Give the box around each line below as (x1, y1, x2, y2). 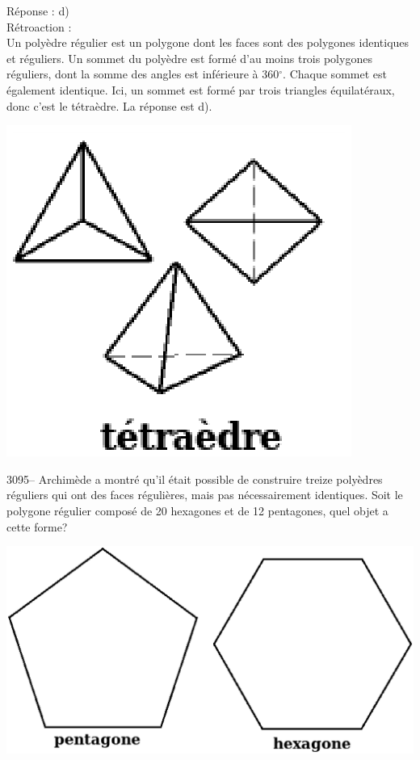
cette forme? (6, 518, 68, 535)
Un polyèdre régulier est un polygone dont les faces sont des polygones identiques (6, 34, 409, 51)
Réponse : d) (6, 2, 69, 19)
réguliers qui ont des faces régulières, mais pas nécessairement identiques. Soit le (6, 486, 403, 503)
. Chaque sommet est (283, 65, 387, 82)
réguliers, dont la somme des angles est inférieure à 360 (6, 65, 279, 82)
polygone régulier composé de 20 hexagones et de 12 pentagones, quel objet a (6, 502, 388, 519)
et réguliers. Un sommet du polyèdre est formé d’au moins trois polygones (6, 49, 372, 66)
